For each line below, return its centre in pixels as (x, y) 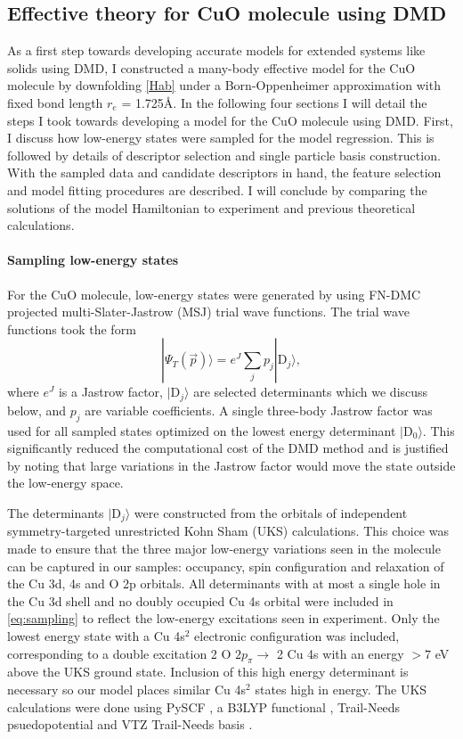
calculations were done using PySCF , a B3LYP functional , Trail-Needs (204, 706)
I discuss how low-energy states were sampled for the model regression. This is (221, 138)
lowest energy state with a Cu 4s (96, 635)
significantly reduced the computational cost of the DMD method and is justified (228, 448)
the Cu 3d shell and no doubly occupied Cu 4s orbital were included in (200, 600)
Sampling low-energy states (93, 260)
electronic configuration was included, (297, 635)
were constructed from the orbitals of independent (271, 512)
